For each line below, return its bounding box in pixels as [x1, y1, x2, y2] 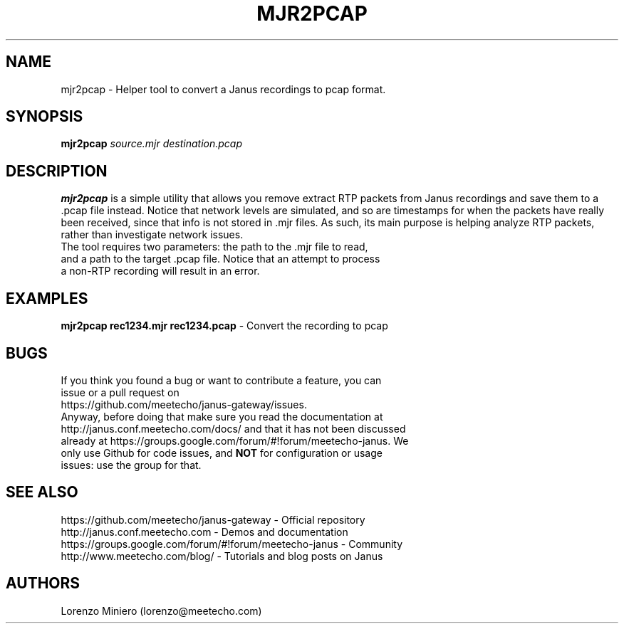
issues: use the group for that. [61, 458, 202, 471]
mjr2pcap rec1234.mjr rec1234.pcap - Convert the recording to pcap [61, 319, 388, 332]
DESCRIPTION [6, 162, 108, 180]
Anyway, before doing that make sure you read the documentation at [61, 410, 383, 423]
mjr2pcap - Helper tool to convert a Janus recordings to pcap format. [61, 83, 386, 95]
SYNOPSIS [6, 107, 83, 126]
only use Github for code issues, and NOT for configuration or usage [61, 446, 383, 459]
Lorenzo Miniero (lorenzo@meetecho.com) [61, 604, 262, 617]
